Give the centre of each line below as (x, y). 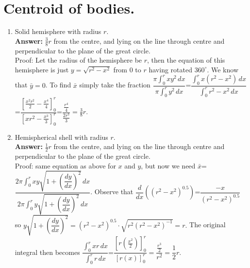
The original (208, 225)
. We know (223, 69)
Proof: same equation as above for (65, 165)
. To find (58, 85)
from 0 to (127, 69)
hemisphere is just (42, 69)
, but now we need (168, 165)
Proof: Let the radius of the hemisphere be (78, 60)
